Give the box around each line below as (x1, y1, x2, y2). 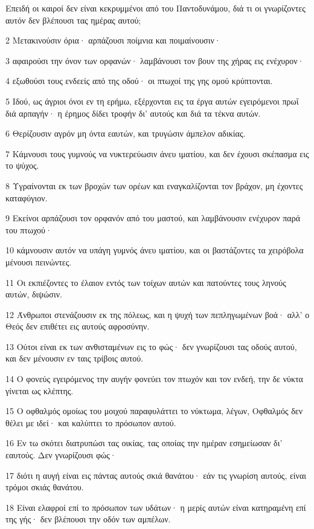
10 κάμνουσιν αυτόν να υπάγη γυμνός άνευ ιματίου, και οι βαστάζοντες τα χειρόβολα (5, 244, 304, 256)
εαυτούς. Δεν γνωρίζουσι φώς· (5, 449, 117, 461)
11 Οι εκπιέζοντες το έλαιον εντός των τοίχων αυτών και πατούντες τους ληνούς (5, 276, 286, 288)
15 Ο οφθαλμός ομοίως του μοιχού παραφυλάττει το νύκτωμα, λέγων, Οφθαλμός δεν (5, 404, 303, 417)
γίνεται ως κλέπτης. (5, 384, 74, 397)
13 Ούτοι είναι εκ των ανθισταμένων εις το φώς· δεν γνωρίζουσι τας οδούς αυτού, (5, 340, 297, 352)
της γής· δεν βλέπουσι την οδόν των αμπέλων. (5, 513, 171, 525)
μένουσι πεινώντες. (5, 255, 72, 268)
